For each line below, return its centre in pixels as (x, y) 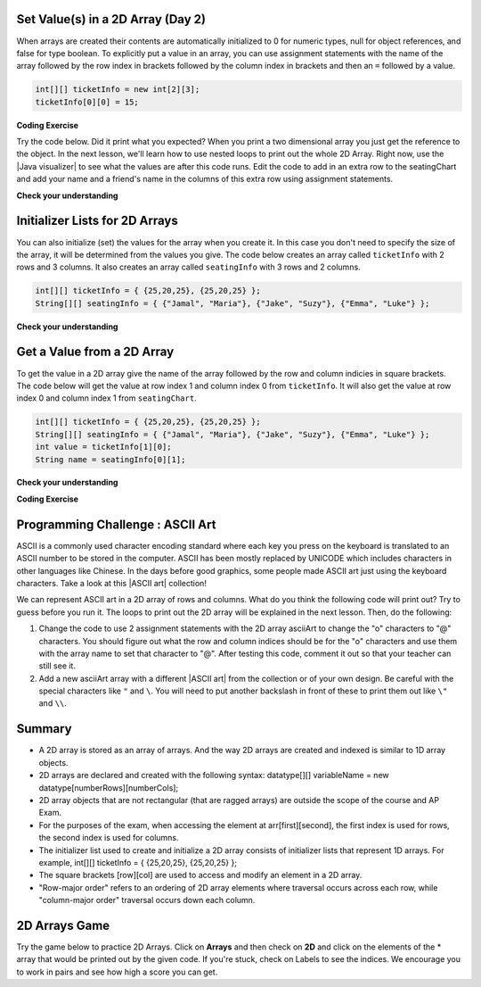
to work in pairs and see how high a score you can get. (117, 972)
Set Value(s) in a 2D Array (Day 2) (111, 19)
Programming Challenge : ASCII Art (116, 524)
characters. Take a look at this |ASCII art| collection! (111, 583)
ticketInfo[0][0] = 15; (87, 102)
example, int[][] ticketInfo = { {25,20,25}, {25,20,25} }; (138, 862)
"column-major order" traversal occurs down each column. (147, 900)
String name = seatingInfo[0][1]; (110, 459)
